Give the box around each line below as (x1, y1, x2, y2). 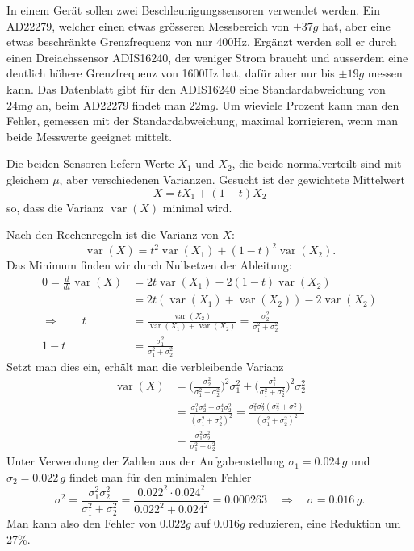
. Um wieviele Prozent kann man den (215, 96, 399, 113)
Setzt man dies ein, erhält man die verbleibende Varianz (6, 357, 284, 374)
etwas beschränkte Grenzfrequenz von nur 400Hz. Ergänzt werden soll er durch (6, 33, 397, 50)
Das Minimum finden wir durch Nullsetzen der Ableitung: (6, 257, 292, 273)
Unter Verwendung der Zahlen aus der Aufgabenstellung (6, 453, 285, 470)
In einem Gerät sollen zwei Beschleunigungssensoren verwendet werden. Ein (6, 2, 380, 18)
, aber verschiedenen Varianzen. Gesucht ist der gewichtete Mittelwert (59, 170, 405, 187)
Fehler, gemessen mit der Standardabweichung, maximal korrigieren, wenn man (6, 112, 399, 129)
